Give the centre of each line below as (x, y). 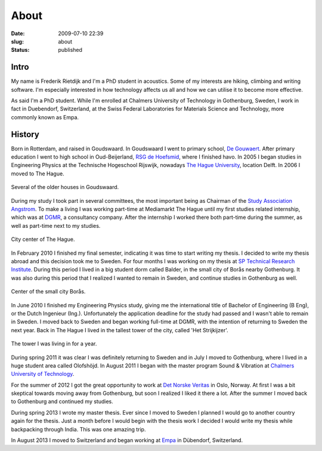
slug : (17, 41)
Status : (20, 50)
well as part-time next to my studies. (56, 225)
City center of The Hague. (43, 239)
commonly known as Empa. (45, 117)
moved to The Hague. (38, 174)
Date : (18, 33)
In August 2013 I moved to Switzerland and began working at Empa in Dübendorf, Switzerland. (127, 440)
